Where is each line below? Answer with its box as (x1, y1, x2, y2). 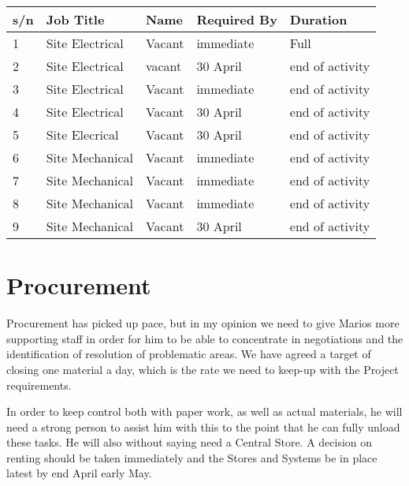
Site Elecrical (46, 125, 119, 144)
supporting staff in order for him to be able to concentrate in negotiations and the (6, 330, 403, 346)
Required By (196, 10, 277, 28)
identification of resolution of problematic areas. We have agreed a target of (6, 346, 371, 362)
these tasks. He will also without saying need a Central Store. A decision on (6, 434, 373, 450)
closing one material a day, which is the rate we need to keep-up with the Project (6, 361, 399, 377)
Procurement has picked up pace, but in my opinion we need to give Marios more (6, 315, 400, 331)
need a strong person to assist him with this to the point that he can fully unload (6, 418, 400, 435)
